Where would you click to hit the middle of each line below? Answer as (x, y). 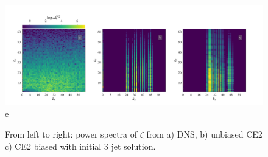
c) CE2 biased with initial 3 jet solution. (80, 146)
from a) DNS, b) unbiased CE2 (204, 134)
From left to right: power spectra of (71, 134)
